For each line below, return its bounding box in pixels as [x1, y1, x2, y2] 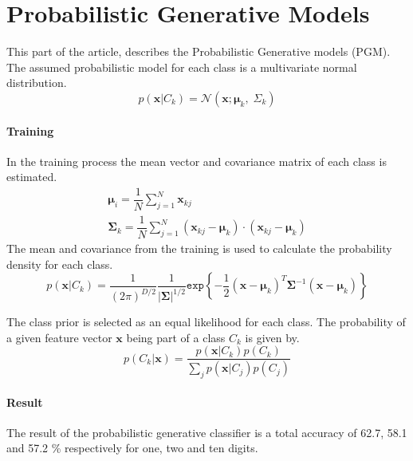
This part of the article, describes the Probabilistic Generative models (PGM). [6, 43, 391, 60]
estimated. [6, 168, 57, 185]
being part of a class [126, 329, 226, 345]
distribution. [6, 74, 67, 91]
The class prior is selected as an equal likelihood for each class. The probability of [6, 313, 406, 330]
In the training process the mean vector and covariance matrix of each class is [6, 152, 387, 169]
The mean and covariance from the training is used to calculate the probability [6, 240, 392, 257]
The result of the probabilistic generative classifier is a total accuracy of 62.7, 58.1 [6, 424, 407, 440]
